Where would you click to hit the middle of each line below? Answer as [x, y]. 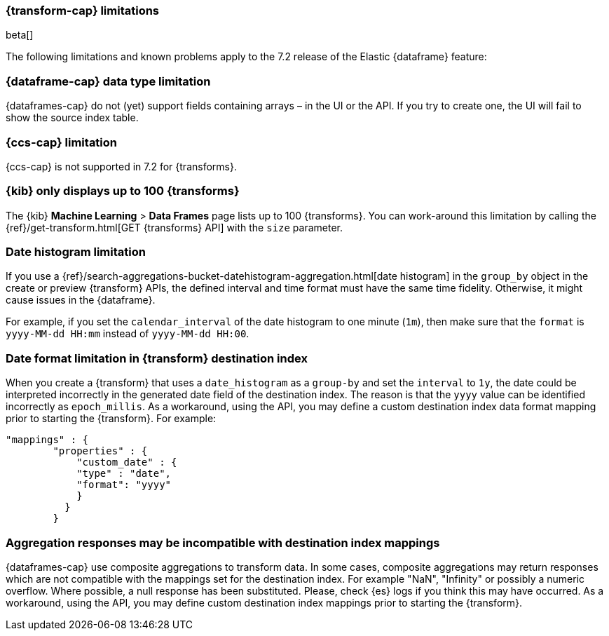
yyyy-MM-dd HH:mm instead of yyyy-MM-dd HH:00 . [128, 334]
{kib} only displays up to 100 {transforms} [123, 191]
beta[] [20, 35]
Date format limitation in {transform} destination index [157, 358]
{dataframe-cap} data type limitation [108, 81]
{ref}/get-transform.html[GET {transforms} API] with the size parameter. [175, 227]
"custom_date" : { [127, 462]
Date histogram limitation [76, 252]
